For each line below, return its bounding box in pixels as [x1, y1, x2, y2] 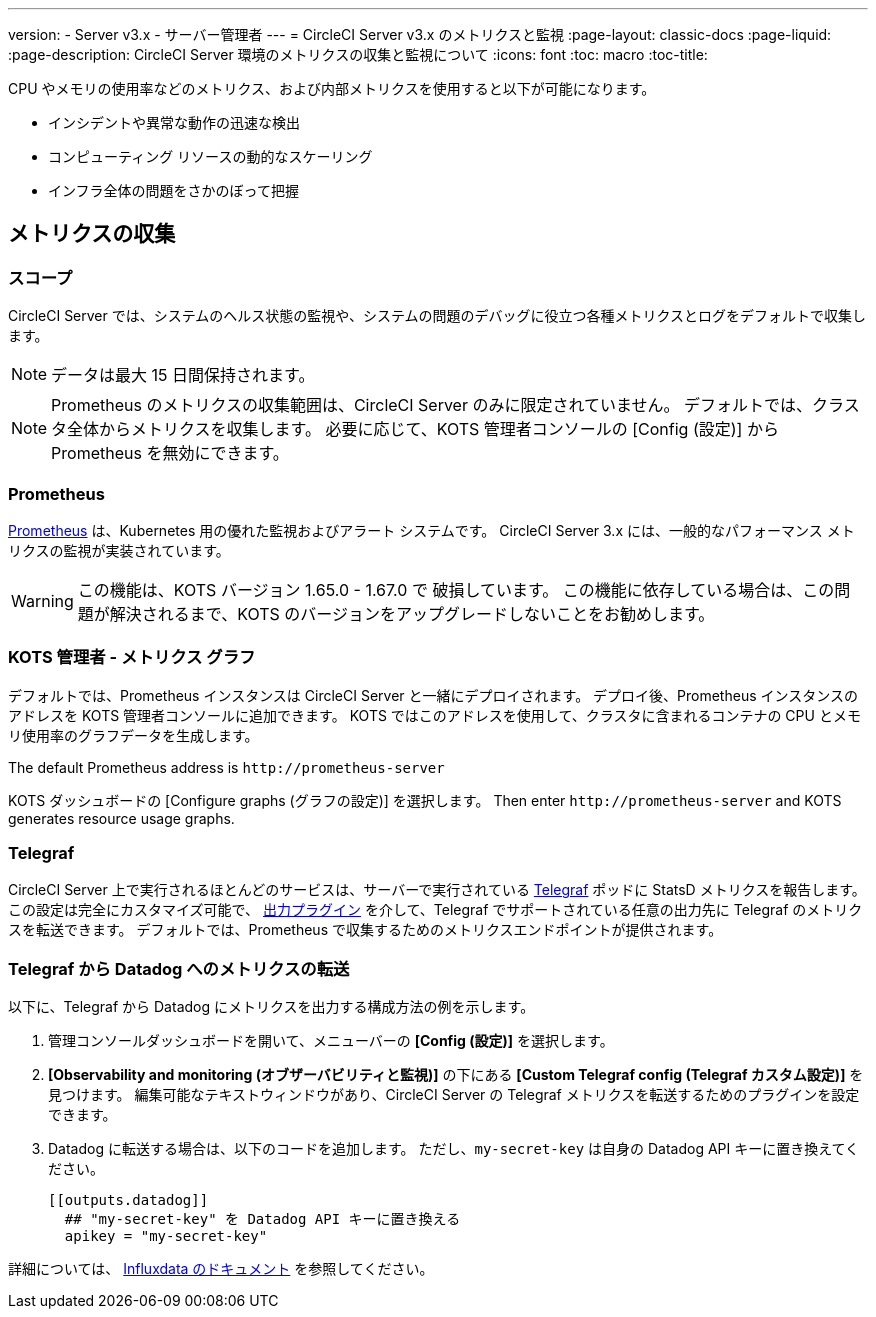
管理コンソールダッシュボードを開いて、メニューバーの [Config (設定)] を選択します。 [48, 1032, 614, 1050]
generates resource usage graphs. [8, 809, 235, 827]
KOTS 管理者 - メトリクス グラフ [8, 647, 256, 668]
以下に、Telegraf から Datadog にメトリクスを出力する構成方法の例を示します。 [8, 998, 535, 1016]
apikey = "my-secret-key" [64, 1228, 268, 1245]
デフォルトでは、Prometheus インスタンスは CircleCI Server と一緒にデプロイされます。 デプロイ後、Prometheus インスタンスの [8, 686, 858, 704]
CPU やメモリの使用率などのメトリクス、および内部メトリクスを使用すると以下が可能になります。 [8, 80, 656, 97]
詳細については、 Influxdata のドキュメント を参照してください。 [8, 1260, 434, 1278]
